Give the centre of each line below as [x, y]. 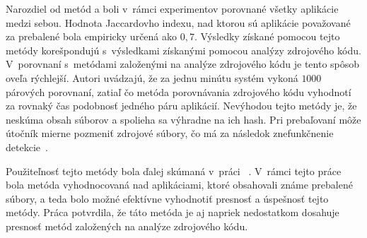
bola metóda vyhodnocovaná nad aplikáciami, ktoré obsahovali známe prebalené [179, 185]
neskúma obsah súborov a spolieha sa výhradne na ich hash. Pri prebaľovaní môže [183, 119]
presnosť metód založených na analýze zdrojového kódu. [127, 226]
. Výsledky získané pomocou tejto [267, 36]
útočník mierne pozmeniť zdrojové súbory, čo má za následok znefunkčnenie [170, 133]
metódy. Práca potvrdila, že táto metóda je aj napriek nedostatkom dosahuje [173, 212]
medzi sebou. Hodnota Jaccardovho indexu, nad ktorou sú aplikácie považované [178, 22]
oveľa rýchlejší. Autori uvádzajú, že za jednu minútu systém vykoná [152, 77]
